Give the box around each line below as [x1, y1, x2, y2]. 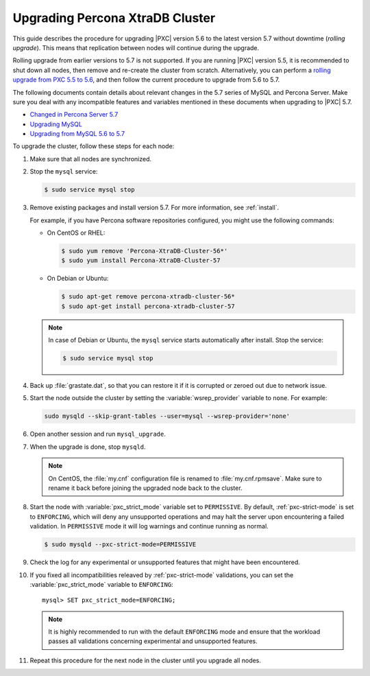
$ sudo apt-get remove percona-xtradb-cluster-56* [61, 292, 236, 301]
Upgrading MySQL [29, 120, 82, 128]
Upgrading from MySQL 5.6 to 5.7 [29, 130, 125, 138]
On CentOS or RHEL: [47, 229, 106, 237]
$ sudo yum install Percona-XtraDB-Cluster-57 [61, 257, 221, 264]
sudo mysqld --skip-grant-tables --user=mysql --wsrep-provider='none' [44, 412, 291, 420]
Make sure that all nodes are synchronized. [29, 154, 152, 163]
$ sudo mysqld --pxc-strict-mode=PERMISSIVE [44, 541, 197, 548]
